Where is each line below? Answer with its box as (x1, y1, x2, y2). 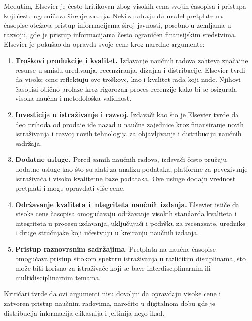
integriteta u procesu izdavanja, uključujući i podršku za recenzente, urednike (15, 218, 245, 228)
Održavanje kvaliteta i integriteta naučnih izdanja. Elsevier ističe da (15, 199, 239, 209)
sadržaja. (15, 138, 42, 148)
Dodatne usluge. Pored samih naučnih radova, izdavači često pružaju (15, 154, 227, 164)
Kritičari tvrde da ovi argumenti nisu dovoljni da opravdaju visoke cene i (4, 289, 221, 299)
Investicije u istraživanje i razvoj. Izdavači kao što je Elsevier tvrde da (15, 109, 239, 119)
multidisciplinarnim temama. (15, 272, 101, 282)
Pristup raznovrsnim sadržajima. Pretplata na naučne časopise (15, 244, 216, 254)
